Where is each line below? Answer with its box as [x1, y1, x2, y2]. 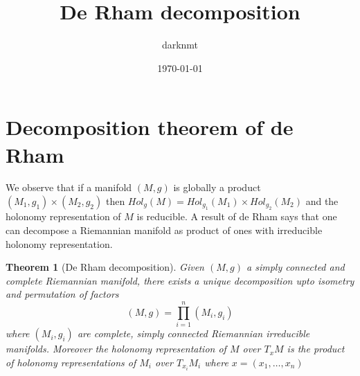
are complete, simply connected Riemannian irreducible [77, 326, 310, 341]
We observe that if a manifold [6, 180, 132, 195]
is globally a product [173, 180, 261, 195]
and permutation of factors [6, 287, 119, 301]
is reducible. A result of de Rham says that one [136, 209, 337, 224]
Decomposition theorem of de [6, 113, 294, 141]
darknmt [161, 37, 199, 52]
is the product [287, 341, 345, 356]
